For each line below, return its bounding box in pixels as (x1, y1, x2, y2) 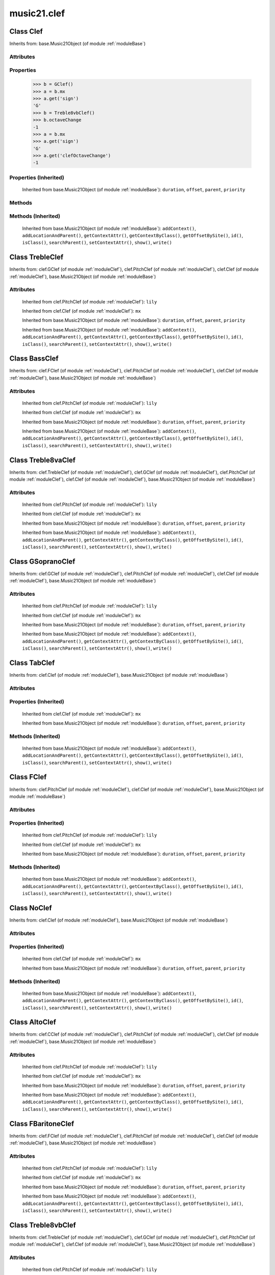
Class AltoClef (9, 1018, 57, 1027)
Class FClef (9, 773, 47, 781)
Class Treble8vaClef (9, 455, 76, 464)
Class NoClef (9, 903, 52, 912)
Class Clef (9, 27, 43, 36)
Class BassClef (9, 354, 59, 363)
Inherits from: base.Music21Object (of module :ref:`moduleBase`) (9, 41, 146, 47)
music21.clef (9, 8, 65, 19)
